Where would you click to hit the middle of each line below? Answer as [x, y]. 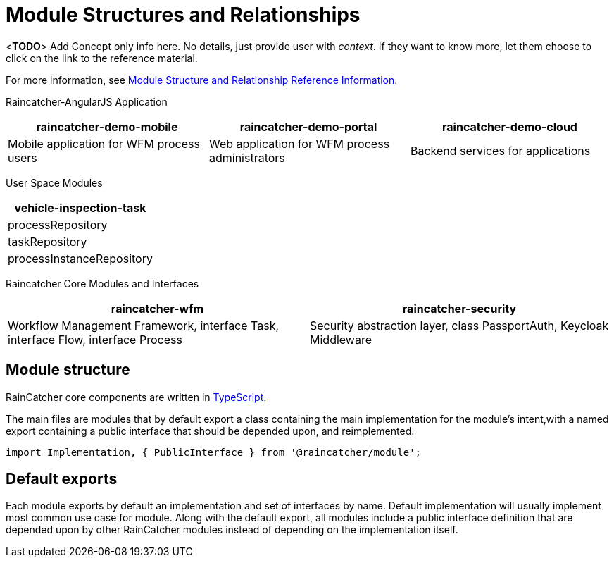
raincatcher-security [459, 308]
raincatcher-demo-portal [308, 126]
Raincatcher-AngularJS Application [87, 101]
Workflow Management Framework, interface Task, [144, 325]
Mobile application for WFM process [104, 143]
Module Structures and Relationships [183, 15]
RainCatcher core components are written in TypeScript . [136, 397]
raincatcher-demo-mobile [107, 126]
